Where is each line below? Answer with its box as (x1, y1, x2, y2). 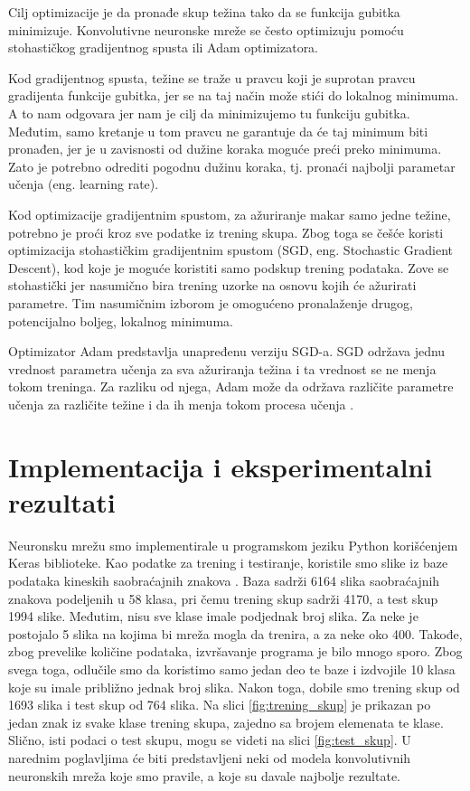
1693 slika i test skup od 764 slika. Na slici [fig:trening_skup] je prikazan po (8, 695, 431, 714)
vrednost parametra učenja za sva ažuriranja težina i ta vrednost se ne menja (8, 359, 437, 378)
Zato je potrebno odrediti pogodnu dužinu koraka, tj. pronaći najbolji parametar (8, 156, 456, 175)
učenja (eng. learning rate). (8, 174, 159, 193)
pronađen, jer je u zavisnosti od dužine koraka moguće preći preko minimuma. (8, 139, 442, 158)
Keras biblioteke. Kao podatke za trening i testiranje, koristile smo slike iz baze (8, 553, 448, 572)
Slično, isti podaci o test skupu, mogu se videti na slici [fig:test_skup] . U (8, 730, 411, 749)
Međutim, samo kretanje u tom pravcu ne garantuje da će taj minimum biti (8, 121, 428, 140)
